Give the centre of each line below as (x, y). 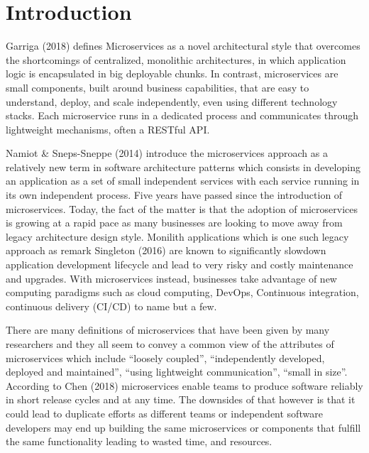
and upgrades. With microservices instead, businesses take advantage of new (171, 278)
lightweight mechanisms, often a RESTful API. (108, 129)
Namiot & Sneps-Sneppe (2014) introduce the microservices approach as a (167, 153)
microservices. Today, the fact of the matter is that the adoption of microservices (182, 208)
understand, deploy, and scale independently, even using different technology (172, 101)
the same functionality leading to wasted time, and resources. (139, 441)
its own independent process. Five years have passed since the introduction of (174, 195)
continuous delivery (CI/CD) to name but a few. (111, 306)
